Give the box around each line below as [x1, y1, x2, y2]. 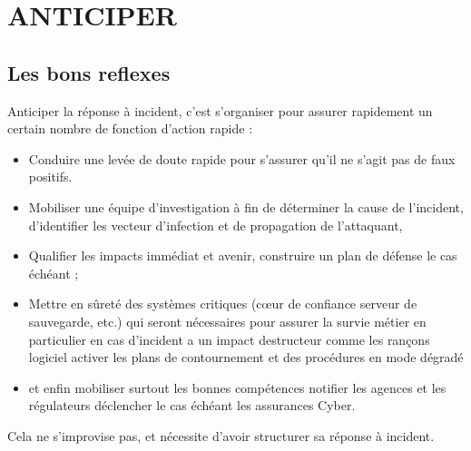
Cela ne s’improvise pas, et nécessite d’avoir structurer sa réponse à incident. [7, 426, 435, 445]
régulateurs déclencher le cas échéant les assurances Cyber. [28, 396, 356, 415]
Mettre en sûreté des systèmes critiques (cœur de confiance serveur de [28, 294, 417, 313]
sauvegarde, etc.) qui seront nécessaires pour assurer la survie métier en [28, 311, 427, 330]
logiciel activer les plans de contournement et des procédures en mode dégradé [28, 348, 464, 367]
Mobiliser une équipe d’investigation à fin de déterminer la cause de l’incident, [28, 197, 464, 216]
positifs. [28, 167, 73, 186]
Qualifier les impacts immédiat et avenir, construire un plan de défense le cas [28, 246, 457, 265]
